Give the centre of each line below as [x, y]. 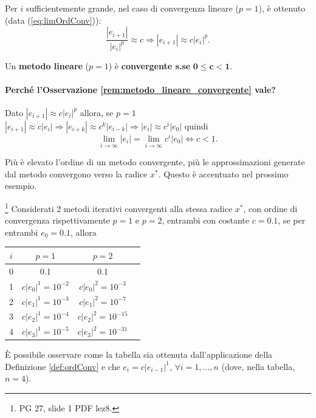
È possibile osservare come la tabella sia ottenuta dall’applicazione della [139, 355]
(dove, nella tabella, [258, 366]
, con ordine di [270, 208]
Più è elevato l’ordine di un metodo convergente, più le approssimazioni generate [155, 162]
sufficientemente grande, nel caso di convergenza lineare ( [132, 8]
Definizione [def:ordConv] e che [63, 366]
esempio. [21, 186]
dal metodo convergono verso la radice [76, 173]
